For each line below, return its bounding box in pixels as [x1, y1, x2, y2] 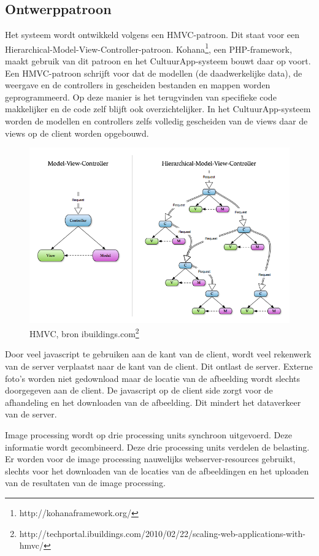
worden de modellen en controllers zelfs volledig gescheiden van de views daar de [5, 115, 308, 128]
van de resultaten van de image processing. [5, 476, 166, 489]
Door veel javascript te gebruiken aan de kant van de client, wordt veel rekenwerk [5, 348, 312, 360]
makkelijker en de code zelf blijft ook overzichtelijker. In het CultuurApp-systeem [5, 102, 311, 115]
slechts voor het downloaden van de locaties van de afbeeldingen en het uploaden [5, 464, 309, 477]
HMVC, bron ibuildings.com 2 [29, 326, 139, 340]
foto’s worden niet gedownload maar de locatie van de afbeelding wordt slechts [5, 371, 300, 384]
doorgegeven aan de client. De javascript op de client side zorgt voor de [5, 384, 273, 397]
